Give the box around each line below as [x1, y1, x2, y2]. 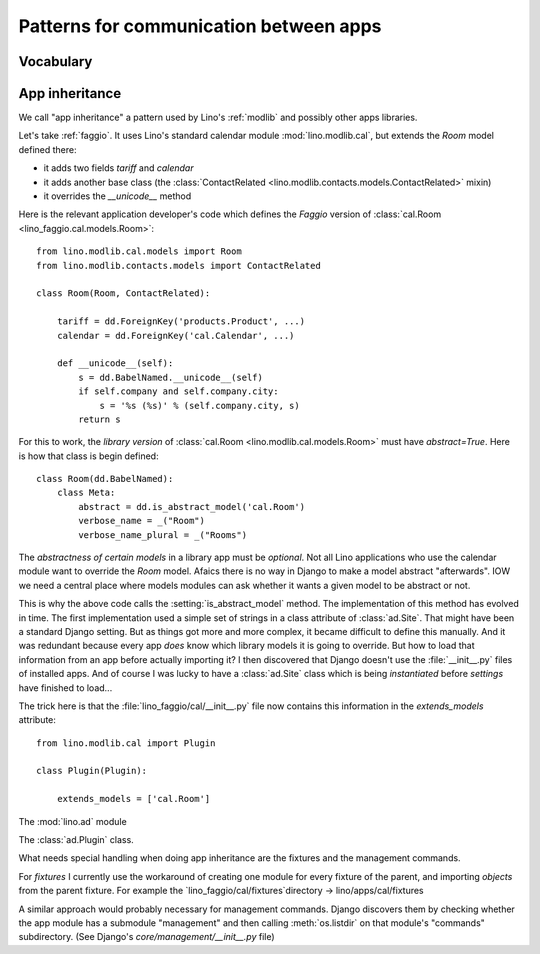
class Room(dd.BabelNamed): [36, 473, 174, 485]
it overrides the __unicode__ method [43, 190, 192, 202]
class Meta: [56, 487, 116, 499]
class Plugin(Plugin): [36, 765, 148, 777]
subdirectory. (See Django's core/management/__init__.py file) [18, 931, 275, 943]
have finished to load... [18, 681, 113, 694]
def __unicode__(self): [56, 358, 174, 369]
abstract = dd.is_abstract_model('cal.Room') [78, 501, 305, 512]
